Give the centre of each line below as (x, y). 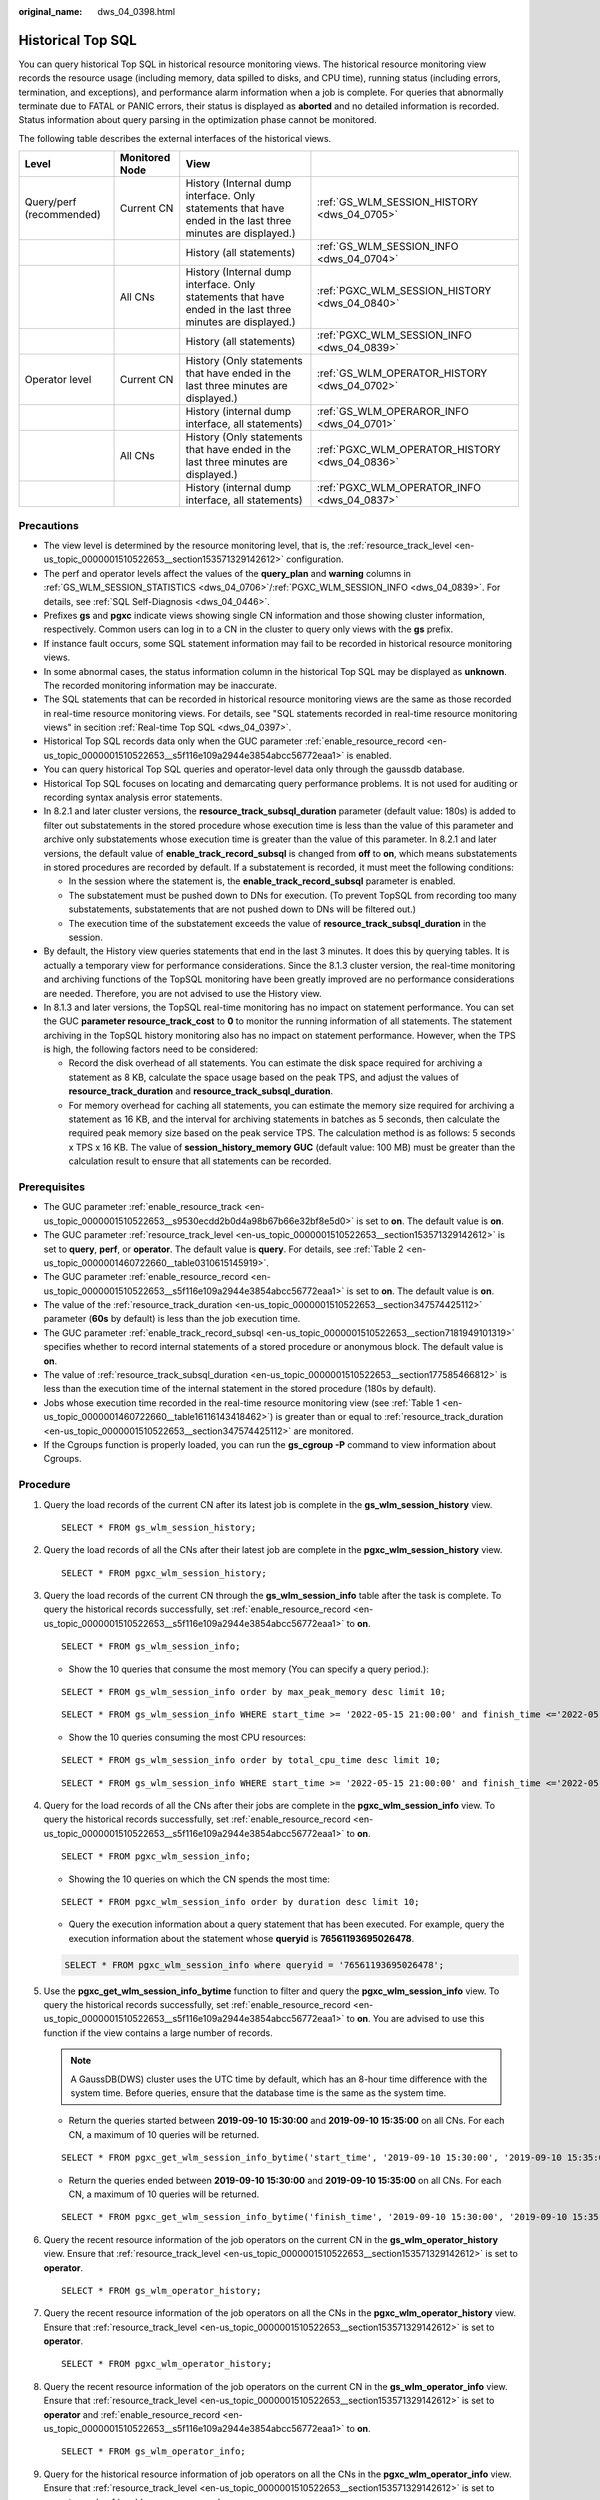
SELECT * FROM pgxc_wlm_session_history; (164, 1573)
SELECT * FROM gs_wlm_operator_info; (154, 2451)
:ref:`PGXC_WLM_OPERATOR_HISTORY (408, 450)
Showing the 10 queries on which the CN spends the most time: (199, 1879)
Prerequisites (51, 1187)
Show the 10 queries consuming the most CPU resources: (187, 1737)
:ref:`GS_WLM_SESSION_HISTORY (397, 202)
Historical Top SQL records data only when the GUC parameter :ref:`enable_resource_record (234, 741)
